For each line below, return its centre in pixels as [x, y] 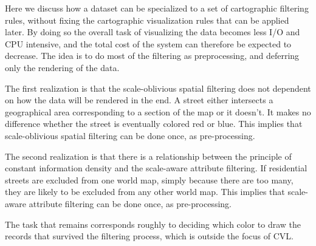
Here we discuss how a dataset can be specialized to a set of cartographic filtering [157, 8]
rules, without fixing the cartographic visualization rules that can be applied [147, 20]
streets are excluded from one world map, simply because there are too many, [149, 179]
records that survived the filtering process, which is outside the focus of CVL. [149, 236]
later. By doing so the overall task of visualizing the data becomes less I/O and [153, 32]
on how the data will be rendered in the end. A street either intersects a [139, 100]
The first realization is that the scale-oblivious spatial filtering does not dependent [158, 88]
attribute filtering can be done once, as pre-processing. [130, 203]
